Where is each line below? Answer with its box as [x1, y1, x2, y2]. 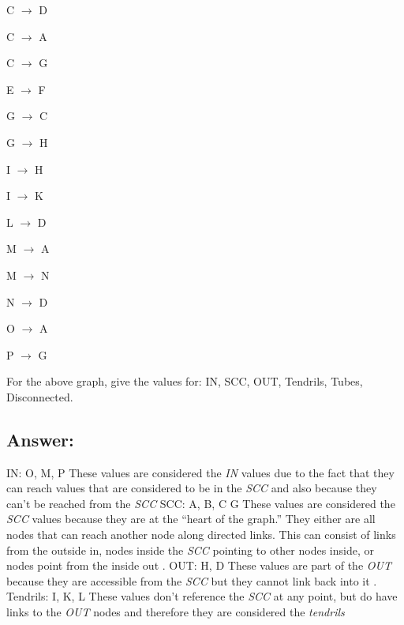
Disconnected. [6, 388, 73, 405]
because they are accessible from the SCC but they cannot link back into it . [6, 572, 377, 589]
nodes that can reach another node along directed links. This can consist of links [6, 526, 396, 543]
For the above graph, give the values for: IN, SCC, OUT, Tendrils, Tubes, [6, 373, 363, 390]
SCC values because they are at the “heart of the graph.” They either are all [6, 510, 376, 527]
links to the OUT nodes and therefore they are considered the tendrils [6, 604, 345, 620]
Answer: [6, 427, 74, 451]
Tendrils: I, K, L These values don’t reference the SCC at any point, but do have [6, 588, 398, 604]
